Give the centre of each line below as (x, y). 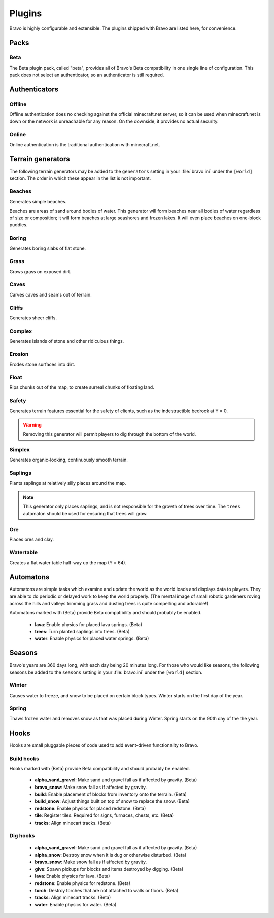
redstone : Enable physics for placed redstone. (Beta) (90, 808)
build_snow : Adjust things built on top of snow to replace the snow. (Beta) (112, 801)
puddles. (19, 225)
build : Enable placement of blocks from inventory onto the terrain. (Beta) (111, 794)
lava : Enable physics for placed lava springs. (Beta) (88, 624)
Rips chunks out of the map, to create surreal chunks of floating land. (82, 387)
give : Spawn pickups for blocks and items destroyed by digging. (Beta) (109, 869)
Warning (32, 424)
